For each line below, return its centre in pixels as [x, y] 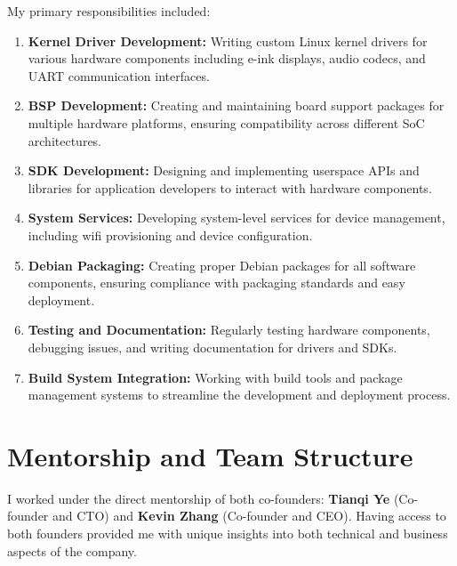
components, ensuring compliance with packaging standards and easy [216, 283]
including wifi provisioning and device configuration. [170, 234]
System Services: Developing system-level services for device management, [237, 218]
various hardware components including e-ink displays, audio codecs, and [227, 58]
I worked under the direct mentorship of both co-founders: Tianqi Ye [199, 498]
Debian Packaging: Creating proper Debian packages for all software [222, 265]
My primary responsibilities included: [109, 11]
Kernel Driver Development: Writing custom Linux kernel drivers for [228, 40]
